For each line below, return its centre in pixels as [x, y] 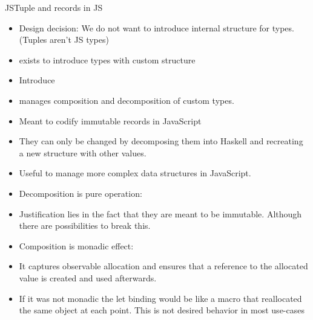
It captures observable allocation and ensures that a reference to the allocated [163, 266]
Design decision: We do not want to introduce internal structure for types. [156, 27]
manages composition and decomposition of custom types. [127, 100]
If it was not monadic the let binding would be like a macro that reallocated [160, 298]
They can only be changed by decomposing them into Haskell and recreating [161, 141]
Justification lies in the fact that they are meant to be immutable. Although [160, 213]
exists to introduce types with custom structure [107, 59]
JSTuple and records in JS [54, 7]
